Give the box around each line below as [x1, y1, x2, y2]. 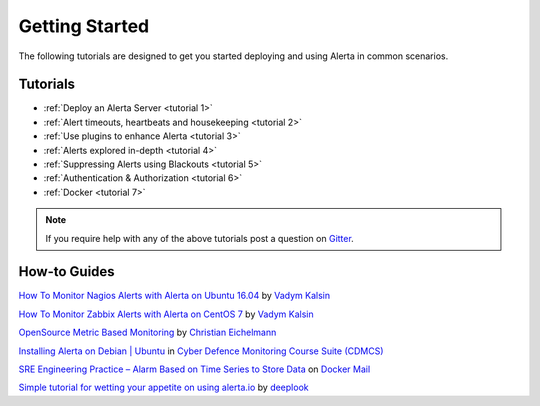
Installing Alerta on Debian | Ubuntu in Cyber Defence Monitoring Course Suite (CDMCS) [18, 345, 384, 357]
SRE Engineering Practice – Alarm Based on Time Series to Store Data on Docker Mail [18, 363, 371, 375]
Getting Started [18, 15, 150, 37]
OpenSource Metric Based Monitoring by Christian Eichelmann [18, 326, 277, 339]
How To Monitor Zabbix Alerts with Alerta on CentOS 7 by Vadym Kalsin [18, 308, 314, 320]
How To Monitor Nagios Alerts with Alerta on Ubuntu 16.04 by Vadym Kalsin [18, 290, 331, 302]
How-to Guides [18, 263, 115, 280]
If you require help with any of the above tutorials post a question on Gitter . [45, 232, 354, 244]
